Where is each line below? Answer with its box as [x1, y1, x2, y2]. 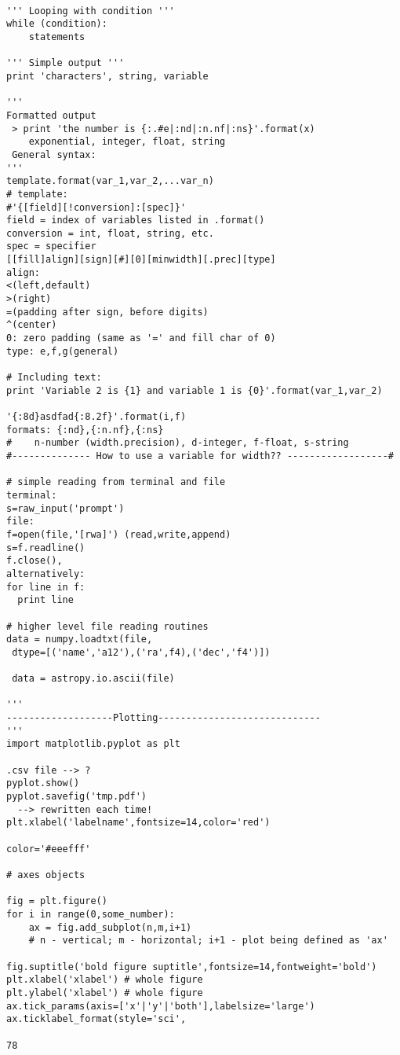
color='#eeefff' [6, 843, 91, 855]
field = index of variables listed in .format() [6, 215, 265, 226]
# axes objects [6, 869, 85, 880]
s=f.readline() [6, 542, 85, 553]
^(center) [6, 319, 57, 331]
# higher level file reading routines [6, 620, 209, 632]
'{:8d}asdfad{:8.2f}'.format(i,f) [6, 411, 187, 422]
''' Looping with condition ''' [6, 5, 175, 17]
